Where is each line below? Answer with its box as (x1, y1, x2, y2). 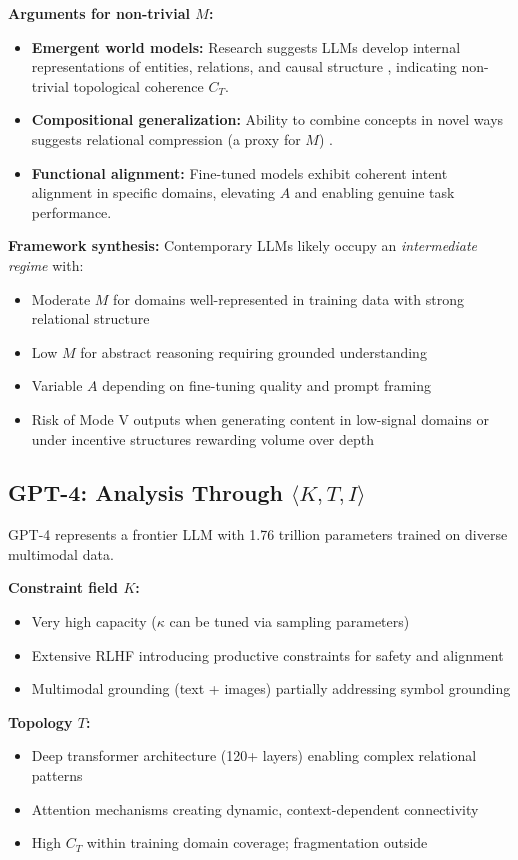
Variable (31, 375, 83, 396)
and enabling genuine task (294, 182, 455, 203)
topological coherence (73, 75, 204, 96)
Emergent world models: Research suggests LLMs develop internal (31, 36, 461, 57)
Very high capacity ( (31, 611, 157, 632)
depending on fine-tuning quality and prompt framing (102, 375, 432, 396)
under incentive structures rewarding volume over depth (31, 428, 375, 449)
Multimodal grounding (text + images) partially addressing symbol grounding (31, 678, 511, 699)
